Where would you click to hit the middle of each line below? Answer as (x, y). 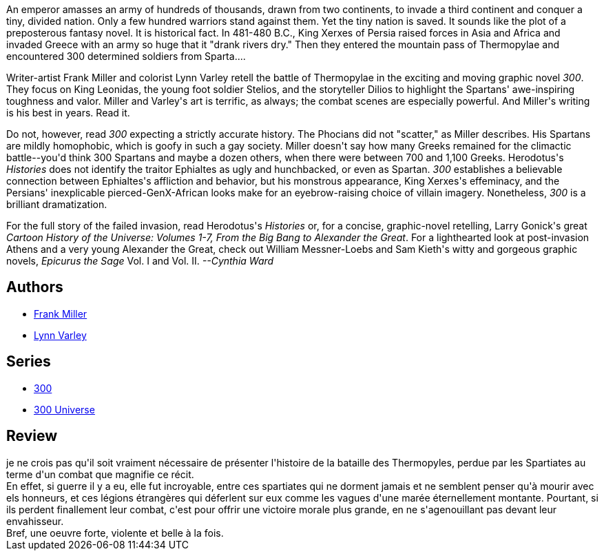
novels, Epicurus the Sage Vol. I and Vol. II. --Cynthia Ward (140, 261)
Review (32, 436)
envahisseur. (35, 521)
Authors (35, 287)
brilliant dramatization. (57, 204)
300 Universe (64, 409)
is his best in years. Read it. (68, 113)
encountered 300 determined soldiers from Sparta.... (126, 56)
